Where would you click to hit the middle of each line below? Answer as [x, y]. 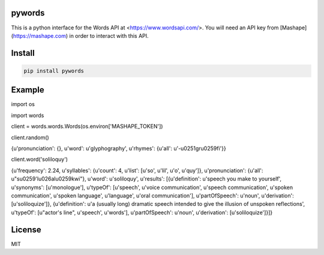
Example [28, 90]
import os [23, 104]
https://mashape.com [39, 35]
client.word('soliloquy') [40, 160]
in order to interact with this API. [109, 35]
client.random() [30, 137]
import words [28, 115]
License [26, 229]
